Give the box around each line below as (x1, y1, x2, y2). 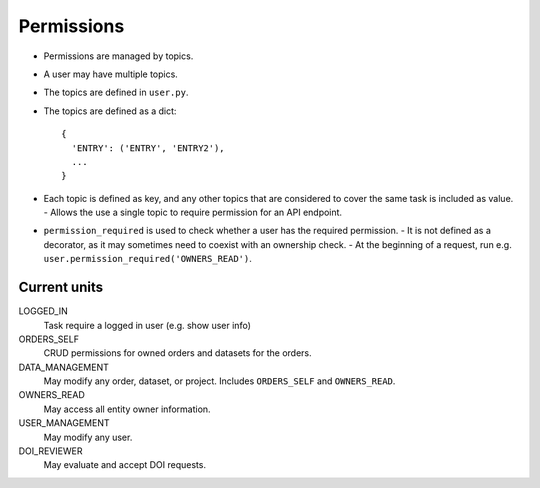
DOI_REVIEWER (18, 445, 83, 457)
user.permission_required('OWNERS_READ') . (43, 253, 252, 265)
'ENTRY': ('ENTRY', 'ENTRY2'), (71, 142, 225, 154)
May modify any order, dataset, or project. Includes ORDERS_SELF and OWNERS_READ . (43, 375, 396, 387)
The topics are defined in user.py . (43, 86, 189, 99)
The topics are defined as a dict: (43, 105, 177, 117)
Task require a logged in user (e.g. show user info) (43, 319, 252, 331)
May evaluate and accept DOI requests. (43, 459, 207, 471)
